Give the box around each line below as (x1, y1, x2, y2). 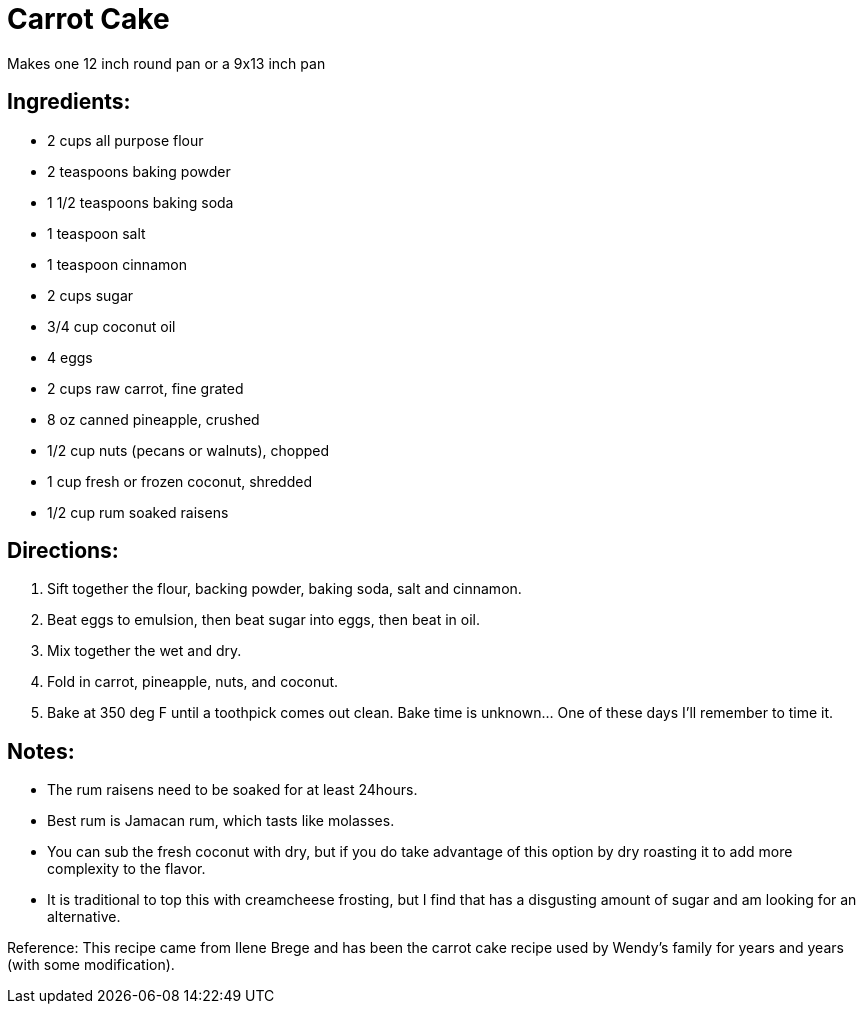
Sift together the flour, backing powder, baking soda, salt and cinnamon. (47, 580, 522, 598)
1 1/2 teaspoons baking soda (47, 193, 234, 211)
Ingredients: (7, 89, 131, 115)
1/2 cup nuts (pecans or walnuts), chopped (47, 441, 330, 459)
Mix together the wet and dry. (47, 642, 242, 660)
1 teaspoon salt (47, 224, 146, 242)
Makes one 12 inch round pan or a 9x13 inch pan (7, 54, 326, 72)
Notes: (7, 738, 75, 764)
